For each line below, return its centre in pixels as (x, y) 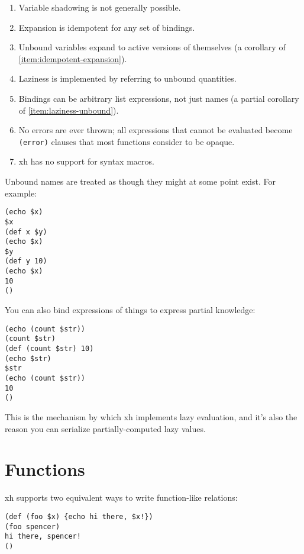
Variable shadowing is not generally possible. (100, 7)
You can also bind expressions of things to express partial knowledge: (130, 310)
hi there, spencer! (43, 537)
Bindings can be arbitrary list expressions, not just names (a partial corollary (159, 98)
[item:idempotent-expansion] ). (73, 58)
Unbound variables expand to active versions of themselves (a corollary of (152, 47)
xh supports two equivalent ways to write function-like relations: (121, 497)
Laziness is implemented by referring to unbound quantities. (127, 78)
